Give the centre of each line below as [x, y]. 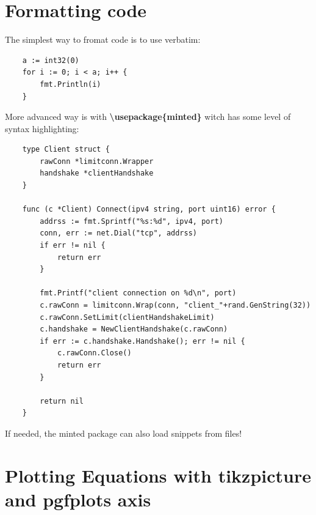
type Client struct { [66, 150]
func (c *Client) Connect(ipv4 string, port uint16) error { [149, 209]
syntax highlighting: [42, 128]
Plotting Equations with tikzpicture [158, 475]
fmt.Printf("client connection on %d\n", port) [138, 293]
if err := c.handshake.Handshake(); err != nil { [142, 341]
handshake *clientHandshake [97, 173]
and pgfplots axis [78, 499]
